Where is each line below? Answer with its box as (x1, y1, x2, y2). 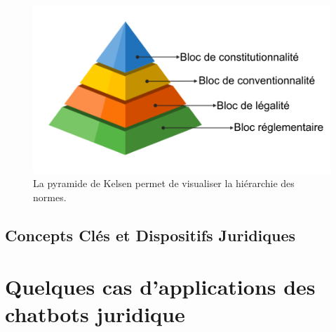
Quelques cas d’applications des (5, 272, 316, 301)
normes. (33, 189, 67, 204)
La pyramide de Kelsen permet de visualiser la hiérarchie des (33, 176, 295, 191)
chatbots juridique (5, 300, 185, 328)
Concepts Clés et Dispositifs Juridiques (5, 224, 296, 245)
